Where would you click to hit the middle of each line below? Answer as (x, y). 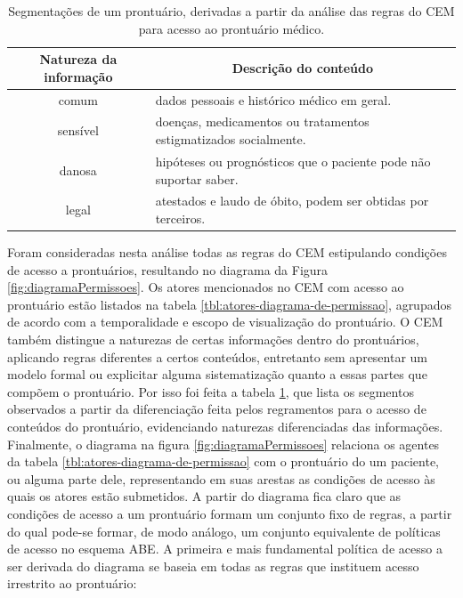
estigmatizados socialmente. (231, 139)
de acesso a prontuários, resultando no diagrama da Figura (168, 269)
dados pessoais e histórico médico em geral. (273, 99)
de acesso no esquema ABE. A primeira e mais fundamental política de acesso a (225, 549)
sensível (78, 130)
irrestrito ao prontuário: (72, 583)
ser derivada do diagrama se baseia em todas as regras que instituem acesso (213, 566)
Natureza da (78, 59)
